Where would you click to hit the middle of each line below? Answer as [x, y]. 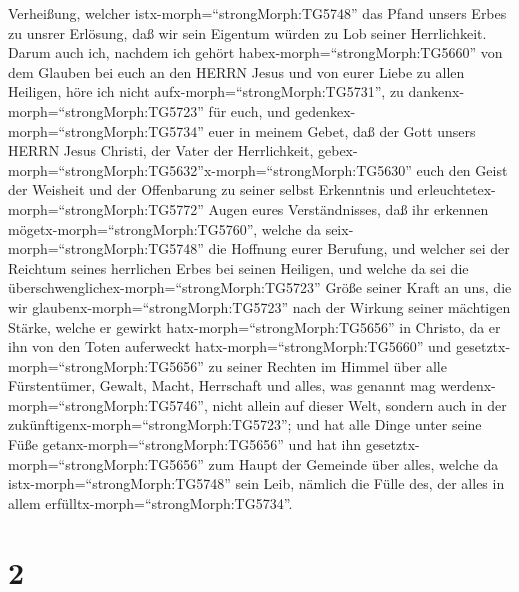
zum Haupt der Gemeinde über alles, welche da [353, 463]
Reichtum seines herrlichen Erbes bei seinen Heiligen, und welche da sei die [238, 267]
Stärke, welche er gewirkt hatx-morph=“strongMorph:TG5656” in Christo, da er [254, 326]
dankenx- [436, 91]
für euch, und [249, 110]
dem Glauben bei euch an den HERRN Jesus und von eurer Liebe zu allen [236, 71]
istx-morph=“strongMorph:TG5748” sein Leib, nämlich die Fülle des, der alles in [256, 483]
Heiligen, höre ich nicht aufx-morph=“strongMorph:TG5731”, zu [206, 91]
